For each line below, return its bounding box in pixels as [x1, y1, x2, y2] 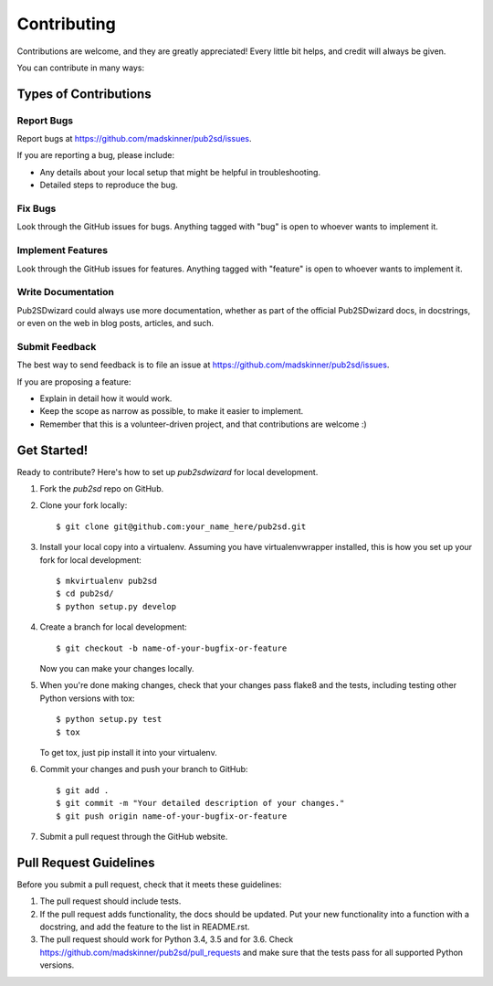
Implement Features [16, 244, 109, 257]
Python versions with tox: [39, 693, 136, 704]
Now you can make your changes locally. [39, 663, 194, 673]
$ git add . [56, 785, 110, 795]
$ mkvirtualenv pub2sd [56, 576, 158, 587]
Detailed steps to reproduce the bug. [39, 179, 178, 191]
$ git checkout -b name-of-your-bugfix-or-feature [56, 642, 288, 653]
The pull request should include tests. [39, 896, 182, 906]
